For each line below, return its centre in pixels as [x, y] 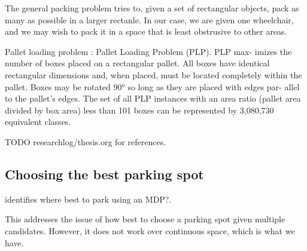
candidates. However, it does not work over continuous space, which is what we [150, 230]
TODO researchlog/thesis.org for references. [86, 141]
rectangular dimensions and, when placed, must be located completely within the [153, 74]
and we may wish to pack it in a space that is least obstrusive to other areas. [146, 31]
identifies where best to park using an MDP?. [88, 199]
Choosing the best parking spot [104, 174]
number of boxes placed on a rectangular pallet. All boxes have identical [137, 63]
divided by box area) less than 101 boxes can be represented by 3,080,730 [139, 110]
